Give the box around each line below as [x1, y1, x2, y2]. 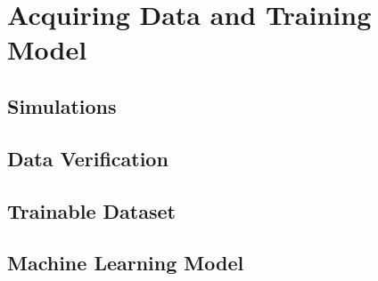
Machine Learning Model [7, 249, 244, 277]
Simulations [7, 92, 117, 119]
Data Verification [7, 144, 168, 172]
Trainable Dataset [7, 197, 176, 224]
